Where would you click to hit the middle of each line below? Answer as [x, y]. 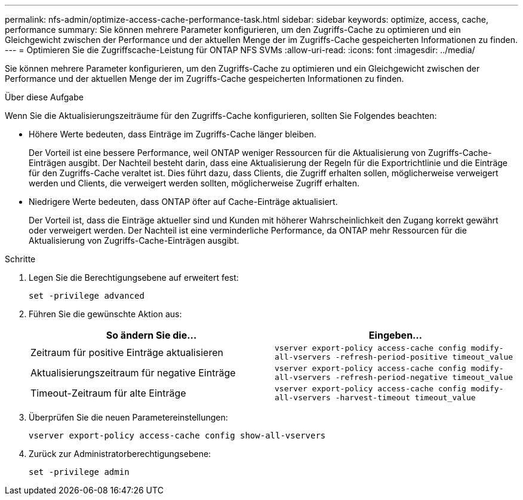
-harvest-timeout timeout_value [405, 398]
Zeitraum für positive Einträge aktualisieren [127, 352]
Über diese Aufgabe [44, 97]
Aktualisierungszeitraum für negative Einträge [133, 373]
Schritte [20, 259]
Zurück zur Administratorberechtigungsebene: [120, 454]
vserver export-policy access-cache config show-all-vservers [177, 435]
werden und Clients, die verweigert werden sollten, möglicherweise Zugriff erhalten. [194, 183]
